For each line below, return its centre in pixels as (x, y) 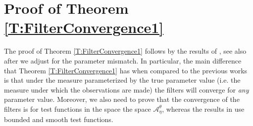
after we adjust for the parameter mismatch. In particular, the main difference (123, 60)
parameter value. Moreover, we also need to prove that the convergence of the (122, 99)
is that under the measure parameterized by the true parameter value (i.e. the (122, 80)
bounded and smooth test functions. (59, 119)
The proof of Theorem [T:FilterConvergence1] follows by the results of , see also (125, 51)
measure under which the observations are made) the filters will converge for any (126, 89)
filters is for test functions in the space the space (77, 109)
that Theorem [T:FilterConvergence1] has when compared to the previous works (126, 70)
